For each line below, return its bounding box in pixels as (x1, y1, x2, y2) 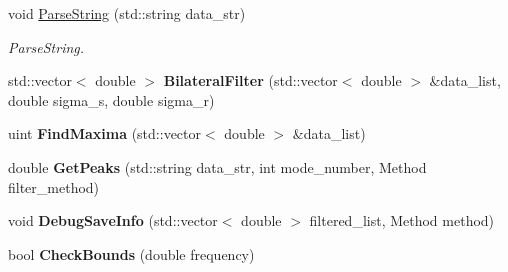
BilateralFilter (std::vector (163, 70, 338, 91)
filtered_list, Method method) (309, 210, 495, 231)
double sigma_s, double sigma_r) (8, 89, 215, 110)
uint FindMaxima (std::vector (8, 123, 202, 144)
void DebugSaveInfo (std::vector (8, 210, 218, 231)
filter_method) (8, 176, 100, 197)
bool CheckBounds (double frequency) (8, 243, 255, 264)
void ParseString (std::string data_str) (8, 3, 246, 23)
